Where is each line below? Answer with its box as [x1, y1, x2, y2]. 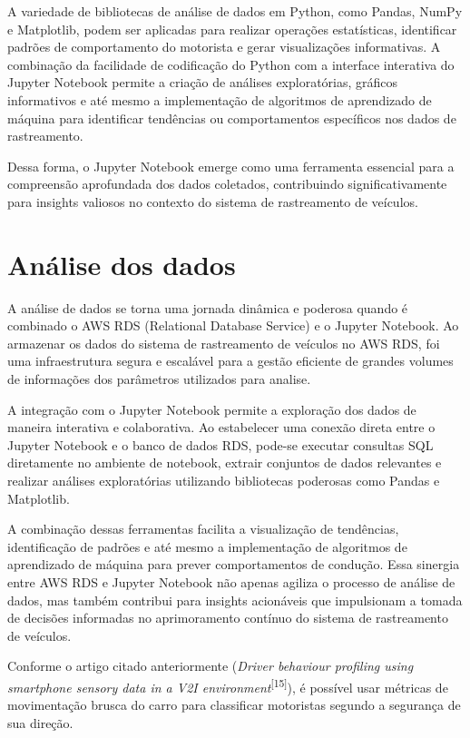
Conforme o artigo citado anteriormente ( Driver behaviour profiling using [7, 656, 414, 675]
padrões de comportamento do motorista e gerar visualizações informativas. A [7, 37, 441, 56]
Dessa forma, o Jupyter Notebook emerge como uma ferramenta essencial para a [7, 156, 455, 175]
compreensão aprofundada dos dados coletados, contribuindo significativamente [7, 174, 447, 193]
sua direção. [7, 713, 73, 732]
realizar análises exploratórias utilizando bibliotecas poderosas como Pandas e [7, 471, 440, 489]
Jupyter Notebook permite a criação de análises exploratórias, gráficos [7, 73, 398, 92]
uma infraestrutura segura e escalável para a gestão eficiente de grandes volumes [7, 351, 454, 370]
